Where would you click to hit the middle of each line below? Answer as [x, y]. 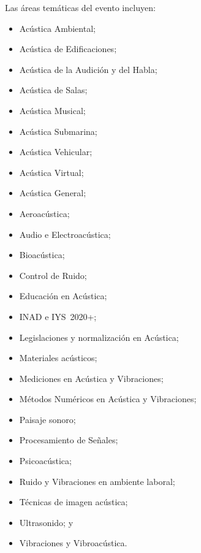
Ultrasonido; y [46, 522]
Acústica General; [53, 193]
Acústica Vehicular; [56, 152]
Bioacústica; [42, 255]
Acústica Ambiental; [57, 28]
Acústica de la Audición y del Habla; [88, 69]
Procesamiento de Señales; [69, 440]
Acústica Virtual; [51, 172]
